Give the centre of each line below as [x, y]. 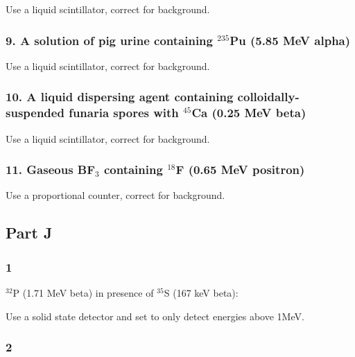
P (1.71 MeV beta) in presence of [83, 292]
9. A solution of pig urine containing [109, 40]
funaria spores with [124, 113]
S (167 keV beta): [201, 292]
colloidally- [268, 97]
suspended [35, 113]
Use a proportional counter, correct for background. [115, 195]
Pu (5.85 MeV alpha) [290, 40]
